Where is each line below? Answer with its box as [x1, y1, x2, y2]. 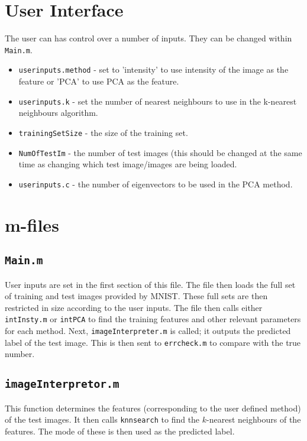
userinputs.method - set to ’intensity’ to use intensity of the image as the [18, 63, 289, 76]
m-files [5, 212, 59, 236]
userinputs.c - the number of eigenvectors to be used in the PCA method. [18, 177, 293, 190]
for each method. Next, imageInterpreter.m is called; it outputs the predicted [5, 325, 291, 337]
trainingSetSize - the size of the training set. [18, 126, 188, 138]
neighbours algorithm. [18, 106, 98, 119]
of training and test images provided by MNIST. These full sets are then [5, 290, 268, 302]
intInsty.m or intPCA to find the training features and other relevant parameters [5, 313, 301, 325]
